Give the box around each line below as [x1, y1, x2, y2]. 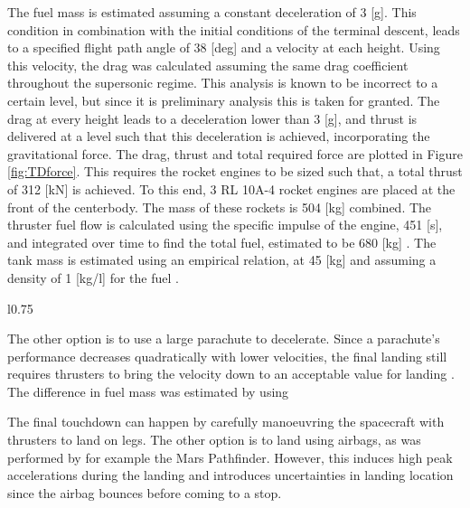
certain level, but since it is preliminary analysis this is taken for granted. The [7, 90, 440, 109]
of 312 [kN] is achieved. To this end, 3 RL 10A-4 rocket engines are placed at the [7, 179, 456, 198]
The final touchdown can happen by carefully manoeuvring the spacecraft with [7, 412, 445, 431]
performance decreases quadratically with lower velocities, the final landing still [7, 346, 447, 365]
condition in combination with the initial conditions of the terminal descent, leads [7, 20, 460, 39]
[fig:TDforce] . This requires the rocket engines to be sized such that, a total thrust [7, 162, 463, 181]
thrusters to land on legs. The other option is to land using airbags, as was [7, 430, 421, 449]
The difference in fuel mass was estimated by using [7, 381, 289, 400]
